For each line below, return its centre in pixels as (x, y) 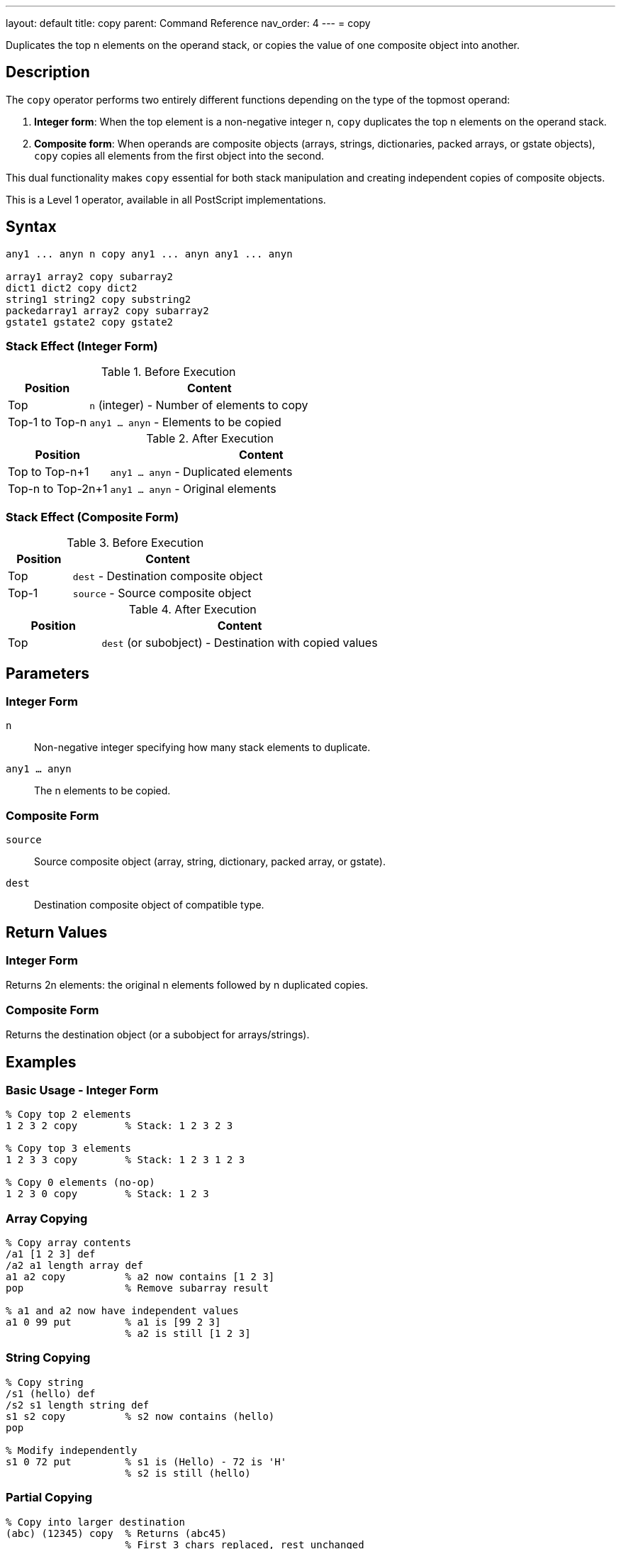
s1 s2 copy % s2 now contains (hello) (140, 1416)
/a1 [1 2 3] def (51, 1254)
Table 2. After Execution (210, 439)
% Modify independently (72, 1450)
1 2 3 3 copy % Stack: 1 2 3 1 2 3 (125, 1160)
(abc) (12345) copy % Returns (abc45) (116, 1533)
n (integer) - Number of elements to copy (199, 405)
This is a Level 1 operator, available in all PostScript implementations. (166, 199)
